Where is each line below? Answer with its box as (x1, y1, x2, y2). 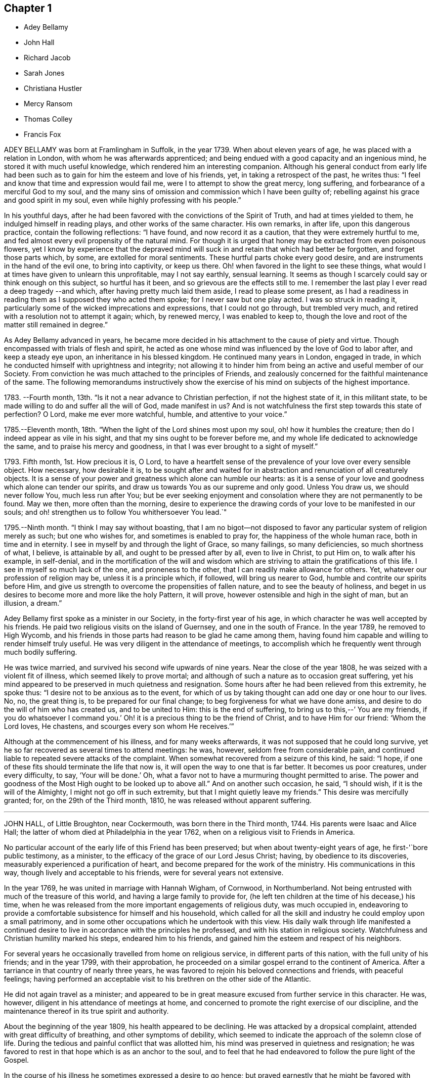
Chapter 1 (4, 2, 52, 14)
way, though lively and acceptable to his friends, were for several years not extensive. (4, 868, 284, 877)
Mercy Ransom (24, 99, 73, 108)
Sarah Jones (24, 69, 65, 78)
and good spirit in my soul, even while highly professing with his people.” (4, 196, 241, 205)
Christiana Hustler (24, 84, 83, 93)
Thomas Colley (24, 115, 73, 124)
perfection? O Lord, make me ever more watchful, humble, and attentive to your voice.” (4, 410, 287, 419)
